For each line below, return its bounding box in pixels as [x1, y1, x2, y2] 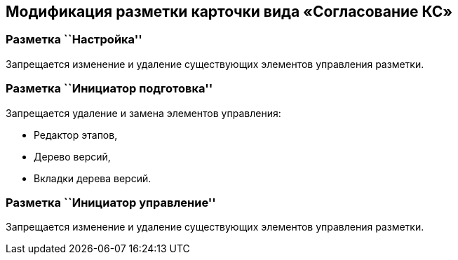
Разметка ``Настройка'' [6, 32, 142, 47]
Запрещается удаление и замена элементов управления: [6, 107, 281, 119]
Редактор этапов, [34, 128, 118, 141]
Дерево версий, [34, 150, 111, 163]
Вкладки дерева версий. [34, 172, 151, 184]
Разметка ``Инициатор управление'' [6, 195, 216, 210]
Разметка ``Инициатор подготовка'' [6, 81, 213, 96]
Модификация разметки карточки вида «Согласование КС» [6, 3, 453, 20]
